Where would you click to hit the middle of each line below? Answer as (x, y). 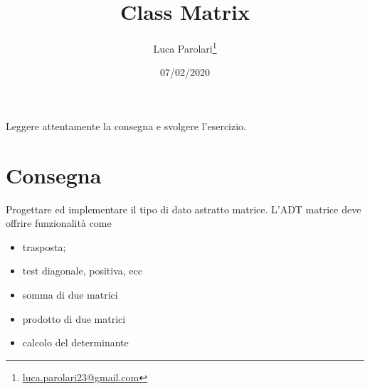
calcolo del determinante (75, 342)
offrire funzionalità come (59, 223)
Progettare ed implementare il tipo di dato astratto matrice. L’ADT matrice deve (184, 209)
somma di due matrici (70, 295)
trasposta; (44, 246)
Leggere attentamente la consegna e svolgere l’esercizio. (126, 126)
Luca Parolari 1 (185, 47)
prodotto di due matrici (74, 318)
